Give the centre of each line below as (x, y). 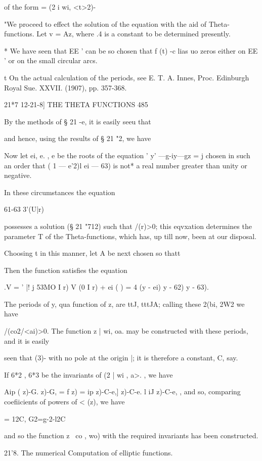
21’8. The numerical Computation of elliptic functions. (89, 452)
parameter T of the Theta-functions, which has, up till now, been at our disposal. (130, 236)
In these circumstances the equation (60, 192)
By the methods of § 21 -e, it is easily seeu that (78, 121)
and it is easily (27, 340)
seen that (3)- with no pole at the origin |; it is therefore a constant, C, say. (121, 358)
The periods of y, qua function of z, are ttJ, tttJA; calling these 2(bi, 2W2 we (124, 304)
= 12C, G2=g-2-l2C (35, 418)
